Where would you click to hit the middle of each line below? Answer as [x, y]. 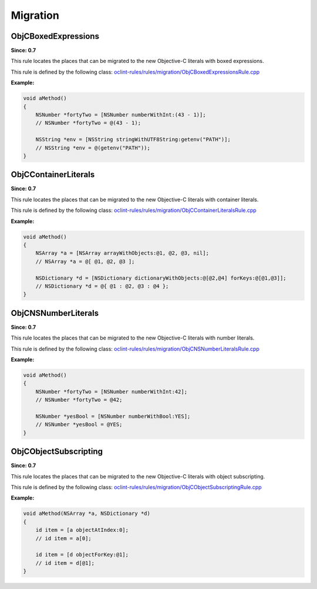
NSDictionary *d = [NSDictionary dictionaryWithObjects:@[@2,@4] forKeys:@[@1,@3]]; [161, 278]
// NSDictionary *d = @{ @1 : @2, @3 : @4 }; [102, 286]
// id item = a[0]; [64, 538]
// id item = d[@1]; [65, 563]
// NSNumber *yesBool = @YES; [79, 425]
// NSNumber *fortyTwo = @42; [79, 400]
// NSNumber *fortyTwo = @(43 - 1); [88, 123]
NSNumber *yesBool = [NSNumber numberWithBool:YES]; [113, 416]
